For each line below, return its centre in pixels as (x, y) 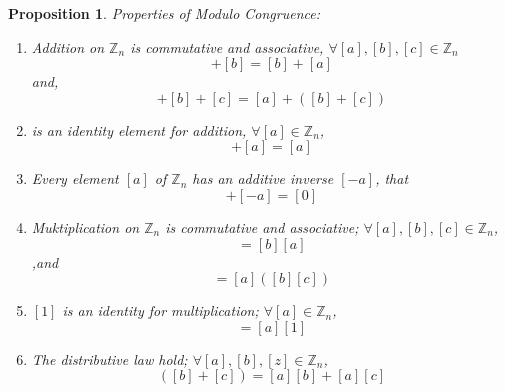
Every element (75, 178)
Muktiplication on (85, 226)
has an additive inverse (263, 178)
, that (392, 178)
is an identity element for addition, (139, 129)
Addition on (68, 46)
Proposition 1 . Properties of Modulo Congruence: (164, 13)
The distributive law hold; (109, 358)
